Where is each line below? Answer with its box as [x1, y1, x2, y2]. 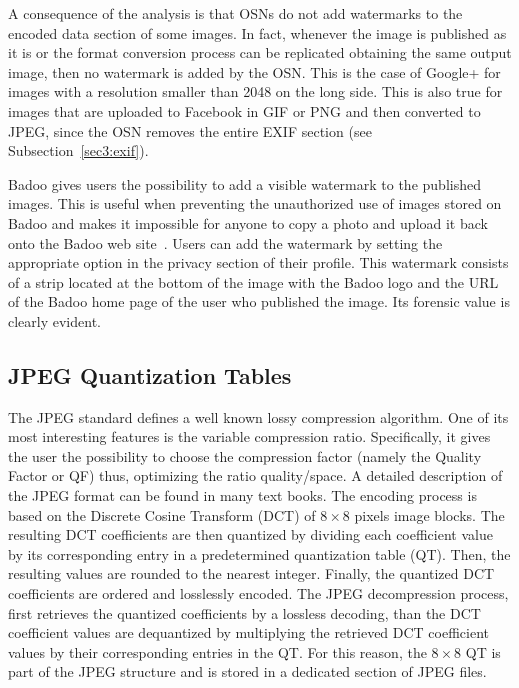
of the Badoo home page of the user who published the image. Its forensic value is [8, 291, 510, 312]
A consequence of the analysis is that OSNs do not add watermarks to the [8, 3, 463, 23]
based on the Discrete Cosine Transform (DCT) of [8, 504, 316, 525]
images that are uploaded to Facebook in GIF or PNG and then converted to [8, 100, 481, 121]
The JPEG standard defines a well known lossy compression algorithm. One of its [8, 406, 509, 427]
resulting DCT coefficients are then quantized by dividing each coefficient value [8, 524, 493, 545]
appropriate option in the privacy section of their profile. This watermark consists [8, 252, 509, 273]
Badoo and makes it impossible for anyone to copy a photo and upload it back [8, 212, 488, 233]
